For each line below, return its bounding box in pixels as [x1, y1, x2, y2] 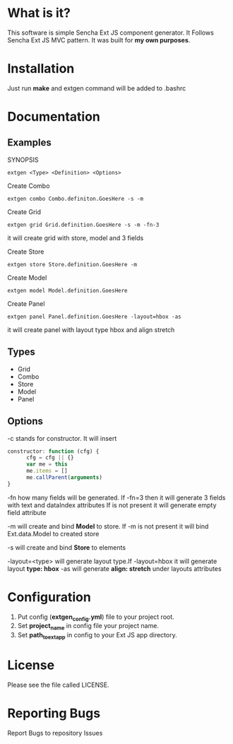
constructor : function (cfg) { [7, 447, 100, 455]
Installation [7, 61, 75, 77]
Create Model [7, 273, 47, 282]
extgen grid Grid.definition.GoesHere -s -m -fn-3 [7, 221, 160, 228]
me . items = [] [25, 468, 68, 475]
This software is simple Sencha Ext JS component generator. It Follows [7, 28, 214, 37]
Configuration [7, 589, 92, 605]
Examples [7, 136, 52, 149]
